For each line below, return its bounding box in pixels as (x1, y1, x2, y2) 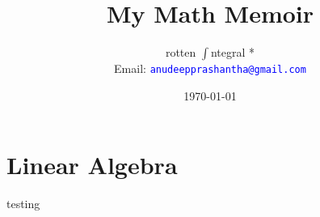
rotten (165, 44, 196, 61)
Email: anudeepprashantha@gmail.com (114, 60, 306, 77)
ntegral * (210, 44, 255, 61)
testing (6, 195, 40, 212)
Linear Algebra (6, 148, 178, 181)
